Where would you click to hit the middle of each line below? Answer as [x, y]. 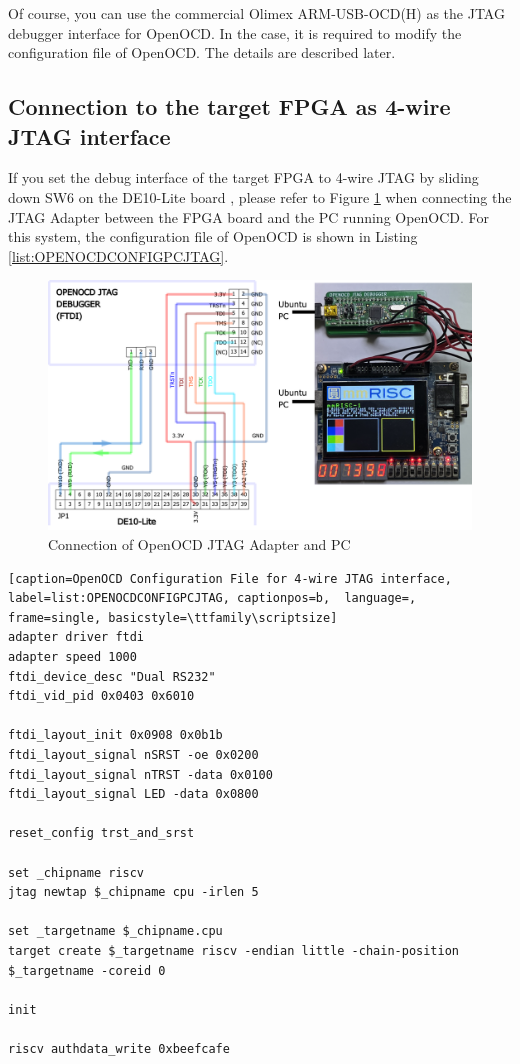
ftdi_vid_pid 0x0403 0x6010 [101, 696]
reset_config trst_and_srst [101, 833]
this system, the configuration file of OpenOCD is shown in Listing [213, 236]
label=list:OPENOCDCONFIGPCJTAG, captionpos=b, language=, [212, 598]
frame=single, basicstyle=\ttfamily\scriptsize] [173, 617]
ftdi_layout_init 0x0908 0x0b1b [115, 735]
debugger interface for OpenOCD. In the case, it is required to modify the [235, 32]
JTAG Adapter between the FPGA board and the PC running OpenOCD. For [249, 216]
